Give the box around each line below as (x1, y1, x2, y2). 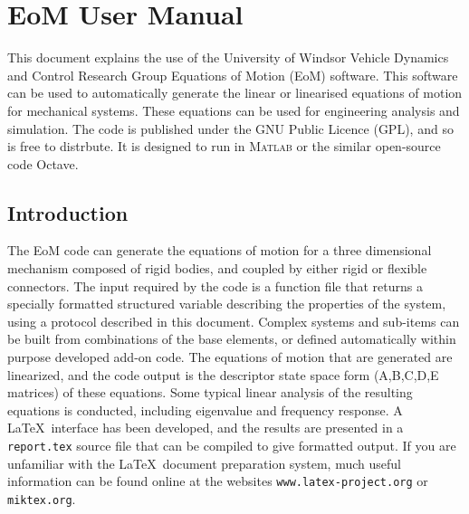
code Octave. (7, 154, 79, 173)
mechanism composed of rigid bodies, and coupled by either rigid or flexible (7, 259, 427, 278)
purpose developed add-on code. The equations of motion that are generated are (7, 347, 453, 366)
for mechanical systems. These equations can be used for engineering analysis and (7, 100, 460, 119)
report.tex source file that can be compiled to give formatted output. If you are (7, 436, 456, 455)
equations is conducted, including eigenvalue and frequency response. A (7, 400, 403, 419)
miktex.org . (7, 489, 76, 508)
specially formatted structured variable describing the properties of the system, (7, 294, 446, 313)
